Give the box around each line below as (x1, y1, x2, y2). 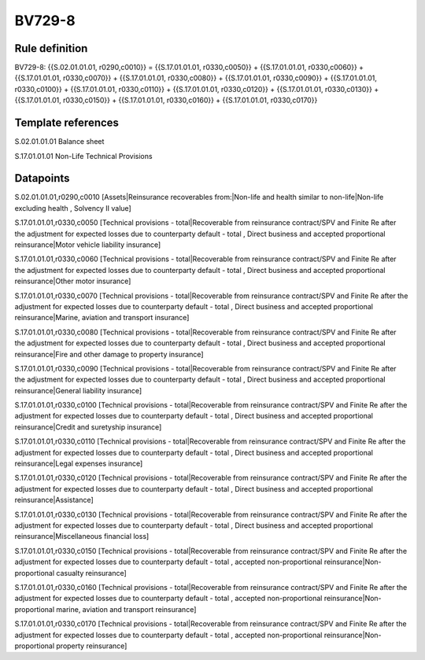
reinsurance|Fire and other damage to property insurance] (14, 349, 204, 359)
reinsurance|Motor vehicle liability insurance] (14, 240, 161, 249)
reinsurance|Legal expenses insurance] (14, 459, 143, 468)
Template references (14, 116, 120, 130)
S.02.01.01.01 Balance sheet (14, 137, 105, 146)
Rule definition (14, 42, 88, 55)
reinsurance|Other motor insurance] (14, 276, 131, 286)
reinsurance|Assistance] (14, 496, 94, 505)
